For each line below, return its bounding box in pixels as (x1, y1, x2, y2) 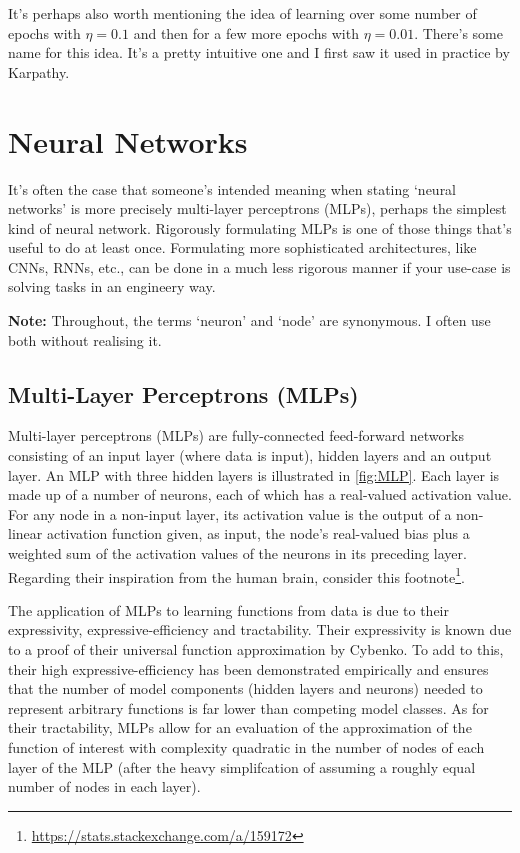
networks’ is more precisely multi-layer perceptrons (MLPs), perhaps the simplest (8, 198, 507, 219)
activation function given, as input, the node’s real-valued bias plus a (46, 523, 470, 544)
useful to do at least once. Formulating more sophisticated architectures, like (8, 237, 477, 258)
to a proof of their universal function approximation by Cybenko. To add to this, (8, 639, 504, 660)
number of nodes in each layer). (8, 776, 201, 797)
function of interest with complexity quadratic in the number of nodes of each (8, 737, 485, 758)
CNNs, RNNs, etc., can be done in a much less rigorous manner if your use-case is (8, 256, 511, 277)
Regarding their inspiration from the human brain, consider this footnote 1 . (8, 563, 465, 587)
